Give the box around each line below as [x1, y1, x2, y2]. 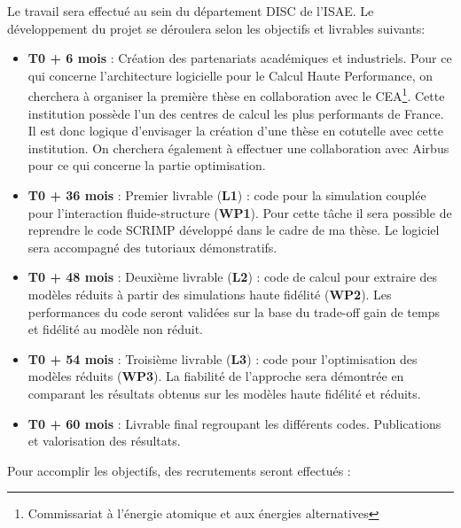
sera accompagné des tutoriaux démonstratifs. [27, 237, 277, 256]
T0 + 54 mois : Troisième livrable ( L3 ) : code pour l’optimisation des [27, 349, 418, 368]
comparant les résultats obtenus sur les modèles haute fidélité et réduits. [27, 384, 421, 402]
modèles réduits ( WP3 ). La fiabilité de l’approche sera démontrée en [27, 367, 404, 385]
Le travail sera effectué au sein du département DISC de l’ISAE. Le [7, 2, 374, 19]
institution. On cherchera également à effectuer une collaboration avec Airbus [27, 138, 449, 157]
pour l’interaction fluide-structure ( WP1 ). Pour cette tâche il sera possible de [27, 203, 452, 221]
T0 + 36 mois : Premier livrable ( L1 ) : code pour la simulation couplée [27, 186, 426, 204]
